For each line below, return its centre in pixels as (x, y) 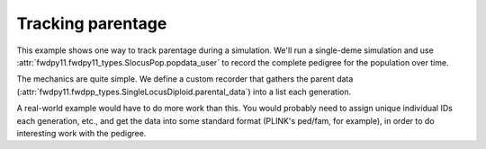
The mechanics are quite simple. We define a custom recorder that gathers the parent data (185, 79)
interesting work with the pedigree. (81, 133)
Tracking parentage (92, 23)
